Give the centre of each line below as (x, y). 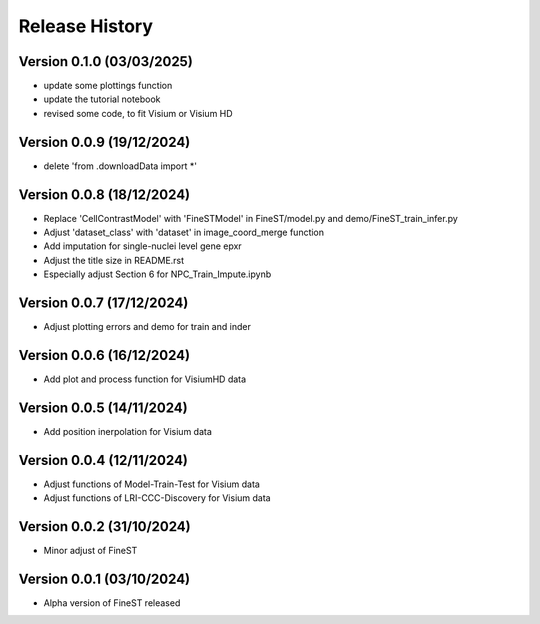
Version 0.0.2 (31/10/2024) (104, 526)
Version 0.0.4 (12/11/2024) (103, 460)
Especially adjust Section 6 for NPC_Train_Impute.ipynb (157, 274)
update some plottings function (108, 86)
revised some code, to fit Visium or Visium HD (138, 113)
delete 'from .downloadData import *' (120, 166)
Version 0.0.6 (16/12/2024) (104, 355)
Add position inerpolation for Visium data (127, 431)
